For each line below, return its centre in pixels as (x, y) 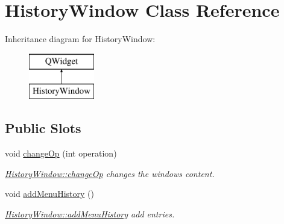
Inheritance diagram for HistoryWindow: (80, 39)
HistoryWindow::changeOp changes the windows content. (110, 173)
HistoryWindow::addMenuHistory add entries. (90, 213)
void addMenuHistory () (49, 194)
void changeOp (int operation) (61, 153)
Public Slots (43, 128)
